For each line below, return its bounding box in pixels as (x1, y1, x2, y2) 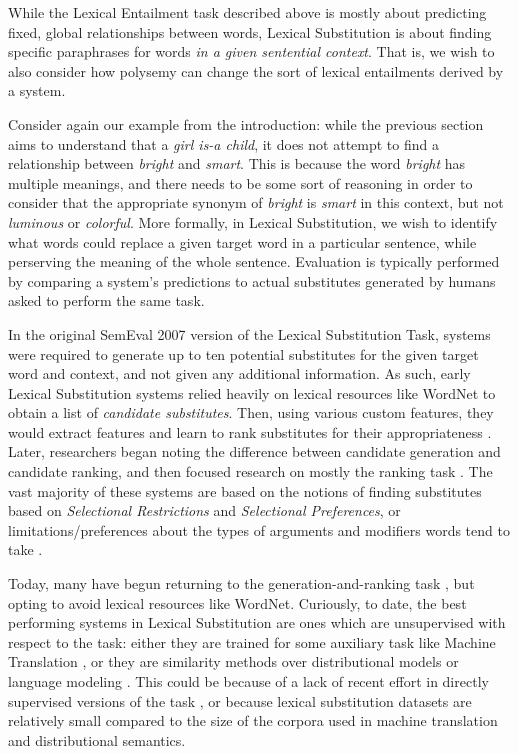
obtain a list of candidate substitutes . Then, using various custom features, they (8, 402, 494, 423)
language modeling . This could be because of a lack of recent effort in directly (8, 671, 489, 691)
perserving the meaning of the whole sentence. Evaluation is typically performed (8, 251, 500, 272)
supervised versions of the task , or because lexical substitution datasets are (8, 690, 472, 711)
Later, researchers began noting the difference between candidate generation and (8, 441, 501, 462)
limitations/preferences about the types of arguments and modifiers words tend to (8, 519, 510, 540)
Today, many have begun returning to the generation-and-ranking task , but (8, 573, 475, 594)
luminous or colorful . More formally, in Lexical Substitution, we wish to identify (8, 211, 498, 232)
